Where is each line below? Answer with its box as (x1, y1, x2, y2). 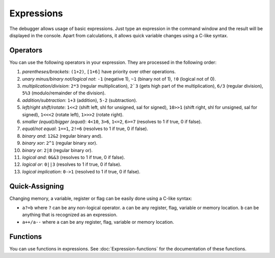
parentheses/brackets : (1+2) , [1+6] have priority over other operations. (22, 69, 176, 75)
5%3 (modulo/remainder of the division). (22, 90, 106, 96)
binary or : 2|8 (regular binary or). (22, 147, 93, 153)
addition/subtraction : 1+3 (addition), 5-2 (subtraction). (22, 97, 137, 103)
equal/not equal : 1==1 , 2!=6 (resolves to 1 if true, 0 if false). (22, 125, 149, 132)
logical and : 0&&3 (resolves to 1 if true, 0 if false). (22, 154, 125, 160)
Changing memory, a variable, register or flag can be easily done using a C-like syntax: (9, 195, 193, 201)
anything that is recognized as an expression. (22, 212, 118, 218)
